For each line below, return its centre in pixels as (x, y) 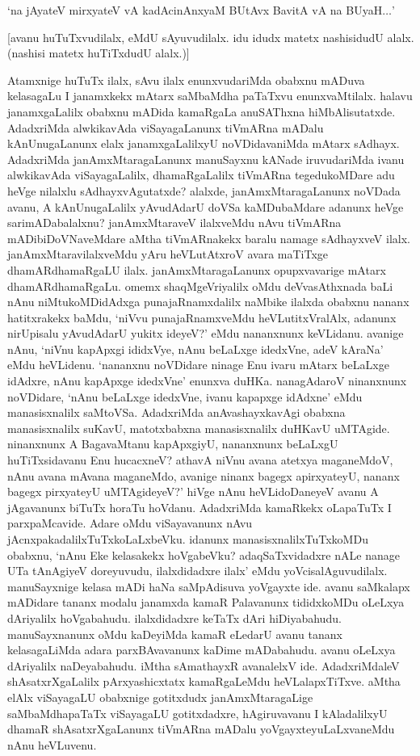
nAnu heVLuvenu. (52, 744)
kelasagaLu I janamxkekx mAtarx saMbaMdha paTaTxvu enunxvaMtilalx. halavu (210, 96)
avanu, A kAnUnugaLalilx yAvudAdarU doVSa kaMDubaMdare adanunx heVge (206, 206)
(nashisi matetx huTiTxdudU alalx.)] (99, 53)
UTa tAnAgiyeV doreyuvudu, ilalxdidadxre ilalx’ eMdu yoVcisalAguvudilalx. (197, 571)
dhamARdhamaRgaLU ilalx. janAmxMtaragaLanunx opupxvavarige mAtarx (197, 269)
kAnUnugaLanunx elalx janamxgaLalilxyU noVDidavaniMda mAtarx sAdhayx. (204, 143)
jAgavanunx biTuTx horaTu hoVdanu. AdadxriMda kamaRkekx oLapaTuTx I (199, 507)
